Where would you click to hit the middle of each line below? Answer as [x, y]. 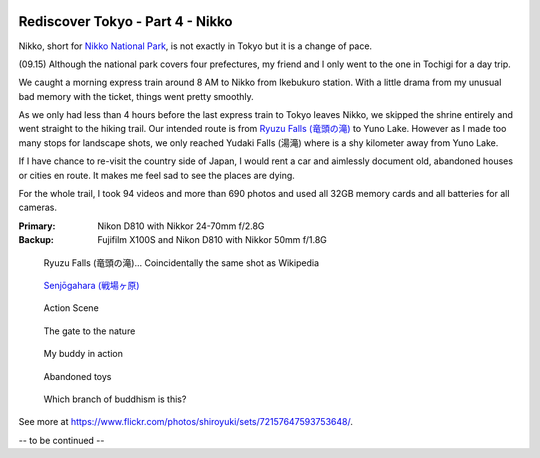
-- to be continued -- [61, 440]
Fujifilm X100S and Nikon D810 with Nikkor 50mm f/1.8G [212, 240]
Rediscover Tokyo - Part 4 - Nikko [125, 21]
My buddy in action [83, 354]
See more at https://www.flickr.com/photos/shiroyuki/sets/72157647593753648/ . [186, 422]
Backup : [36, 240]
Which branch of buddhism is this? [115, 399]
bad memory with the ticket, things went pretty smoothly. [136, 96]
